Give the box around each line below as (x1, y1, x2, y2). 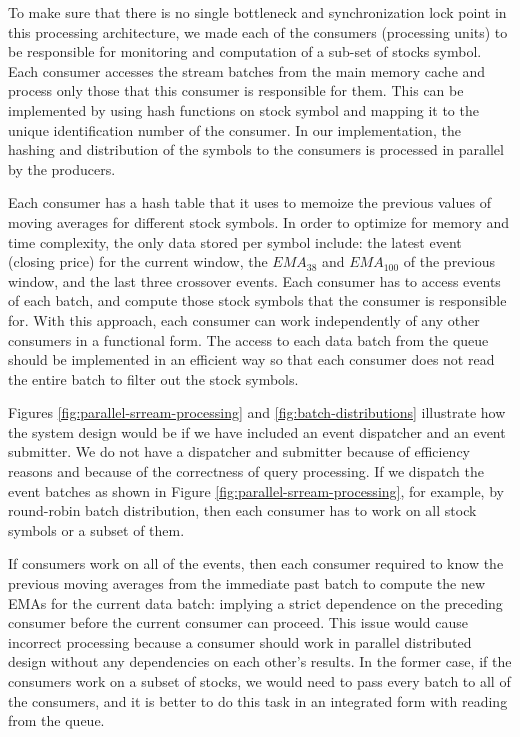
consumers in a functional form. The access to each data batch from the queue (8, 329, 489, 350)
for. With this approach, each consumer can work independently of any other (8, 309, 480, 330)
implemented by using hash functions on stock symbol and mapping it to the (8, 99, 479, 120)
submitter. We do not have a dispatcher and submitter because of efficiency (8, 441, 471, 462)
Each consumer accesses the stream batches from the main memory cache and (8, 60, 486, 81)
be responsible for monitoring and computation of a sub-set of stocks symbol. (8, 41, 482, 62)
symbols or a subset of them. (8, 519, 185, 540)
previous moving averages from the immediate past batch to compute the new (8, 573, 486, 594)
